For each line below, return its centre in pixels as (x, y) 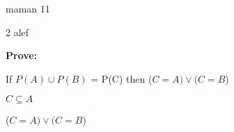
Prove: (22, 55)
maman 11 (28, 8)
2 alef (17, 32)
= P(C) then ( (122, 78)
